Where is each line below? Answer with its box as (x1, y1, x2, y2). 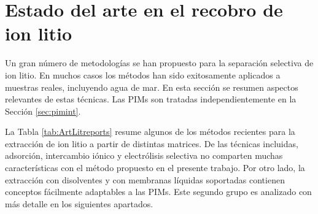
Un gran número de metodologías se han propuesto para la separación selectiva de (5, 56, 314, 69)
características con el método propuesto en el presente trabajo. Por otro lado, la (5, 161, 305, 174)
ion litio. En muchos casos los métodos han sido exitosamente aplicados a (5, 68, 281, 81)
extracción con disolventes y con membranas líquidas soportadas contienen (5, 173, 285, 186)
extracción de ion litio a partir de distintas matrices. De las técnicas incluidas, (5, 137, 298, 150)
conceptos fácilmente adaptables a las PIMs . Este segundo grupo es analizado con (5, 185, 312, 198)
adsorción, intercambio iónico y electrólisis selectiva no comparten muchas (5, 149, 283, 162)
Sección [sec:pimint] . (5, 104, 81, 117)
